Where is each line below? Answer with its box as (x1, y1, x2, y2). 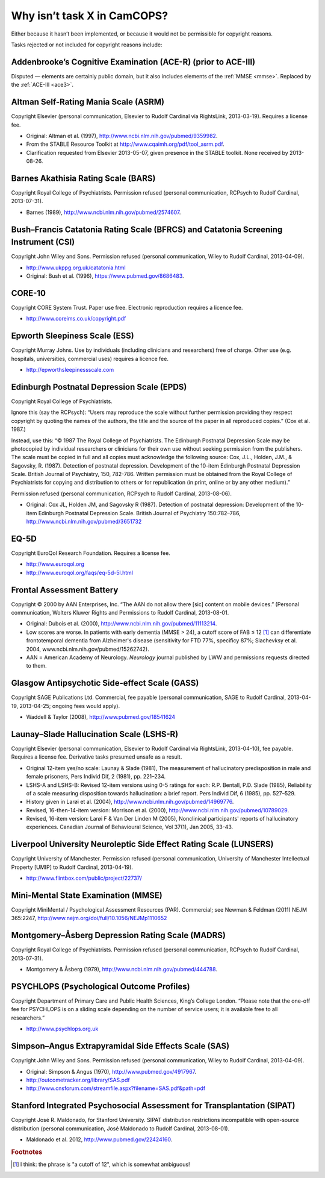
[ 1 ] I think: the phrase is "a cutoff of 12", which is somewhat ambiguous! (13, 1161, 190, 1168)
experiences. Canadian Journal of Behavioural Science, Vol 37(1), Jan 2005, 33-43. (26, 823, 234, 831)
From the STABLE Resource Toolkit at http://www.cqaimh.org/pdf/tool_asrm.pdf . (26, 140, 225, 148)
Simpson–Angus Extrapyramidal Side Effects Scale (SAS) (11, 1041, 230, 1051)
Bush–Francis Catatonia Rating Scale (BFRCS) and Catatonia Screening (11, 224, 283, 234)
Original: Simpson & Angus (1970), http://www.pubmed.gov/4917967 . (26, 1068, 197, 1075)
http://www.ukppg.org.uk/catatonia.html (26, 264, 126, 271)
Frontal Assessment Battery (11, 584, 119, 595)
